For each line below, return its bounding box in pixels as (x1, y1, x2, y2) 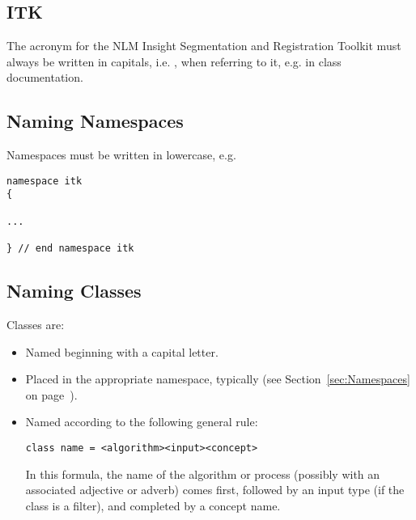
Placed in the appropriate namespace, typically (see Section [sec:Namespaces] (25, 370, 410, 387)
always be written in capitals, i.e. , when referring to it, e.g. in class (6, 53, 342, 70)
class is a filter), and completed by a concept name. (25, 497, 281, 514)
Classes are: (6, 315, 65, 332)
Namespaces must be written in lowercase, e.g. (6, 146, 236, 163)
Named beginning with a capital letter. (25, 343, 219, 360)
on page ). (25, 386, 78, 403)
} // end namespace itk (6, 243, 134, 255)
